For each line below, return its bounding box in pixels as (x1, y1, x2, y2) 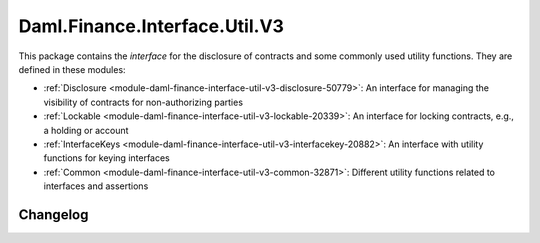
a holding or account (43, 124, 129, 136)
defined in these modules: (18, 63, 126, 75)
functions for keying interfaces (43, 152, 170, 164)
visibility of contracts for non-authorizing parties (43, 96, 244, 108)
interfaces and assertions (43, 180, 149, 192)
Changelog (18, 206, 89, 223)
